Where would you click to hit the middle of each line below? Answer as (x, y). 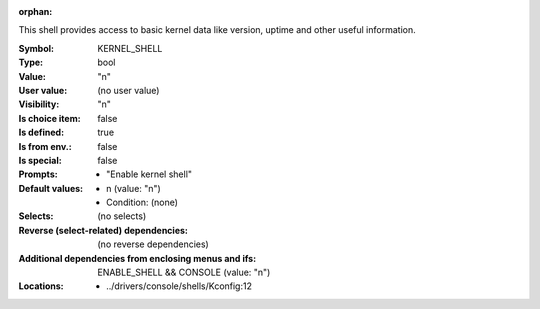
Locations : (41, 286)
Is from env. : (45, 146)
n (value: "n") (134, 188)
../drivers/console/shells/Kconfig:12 (179, 286)
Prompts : (38, 174)
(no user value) (128, 90)
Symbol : (36, 48)
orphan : (35, 11)
